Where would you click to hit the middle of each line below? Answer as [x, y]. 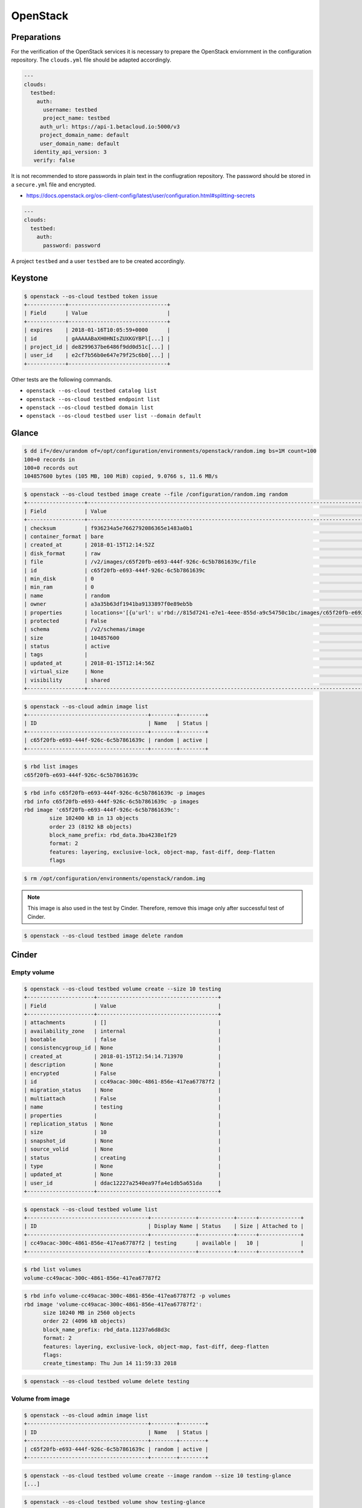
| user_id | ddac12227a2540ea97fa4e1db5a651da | [122, 1183]
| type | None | [122, 1166]
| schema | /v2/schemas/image [84, 629]
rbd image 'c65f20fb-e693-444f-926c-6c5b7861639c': [102, 809]
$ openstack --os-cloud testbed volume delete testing [106, 1381]
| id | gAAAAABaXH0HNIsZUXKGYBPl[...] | [97, 338]
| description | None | [122, 1065]
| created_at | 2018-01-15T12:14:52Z [89, 545]
